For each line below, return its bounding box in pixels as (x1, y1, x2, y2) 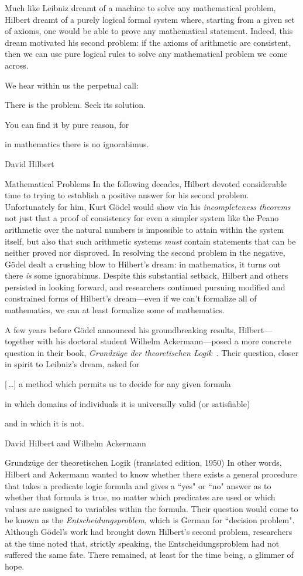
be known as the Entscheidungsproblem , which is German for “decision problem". (5, 514, 295, 526)
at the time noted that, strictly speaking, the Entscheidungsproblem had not (5, 537, 280, 549)
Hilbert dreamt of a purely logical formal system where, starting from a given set (5, 13, 295, 25)
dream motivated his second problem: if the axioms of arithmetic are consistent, (5, 36, 291, 48)
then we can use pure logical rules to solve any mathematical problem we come (5, 48, 288, 60)
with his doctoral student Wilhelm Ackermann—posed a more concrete (37, 335, 292, 347)
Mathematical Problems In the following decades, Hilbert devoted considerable (5, 177, 287, 189)
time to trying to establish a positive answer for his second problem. (5, 189, 249, 201)
